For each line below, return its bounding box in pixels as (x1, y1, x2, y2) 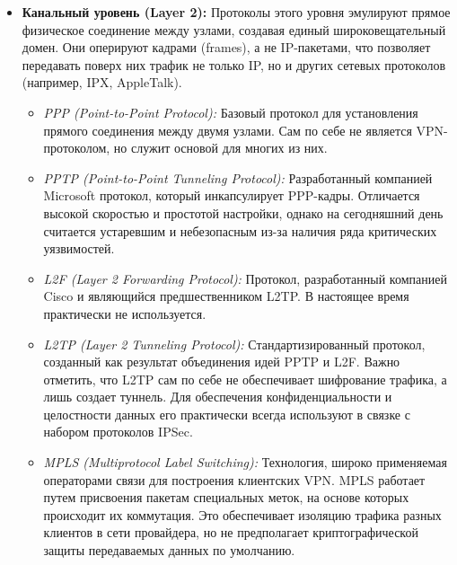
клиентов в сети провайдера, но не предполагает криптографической (43, 523, 418, 542)
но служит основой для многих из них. (113, 138, 328, 157)
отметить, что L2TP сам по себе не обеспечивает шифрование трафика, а (43, 369, 447, 388)
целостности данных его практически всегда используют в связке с (43, 404, 410, 423)
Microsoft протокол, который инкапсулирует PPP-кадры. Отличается (43, 186, 420, 205)
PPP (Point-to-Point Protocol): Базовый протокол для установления (43, 102, 418, 121)
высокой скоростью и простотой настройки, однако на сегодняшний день (43, 203, 444, 222)
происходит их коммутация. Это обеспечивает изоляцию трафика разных (43, 505, 442, 524)
